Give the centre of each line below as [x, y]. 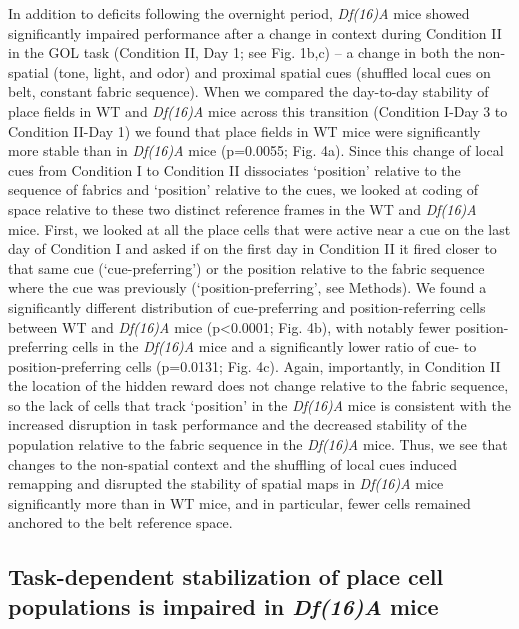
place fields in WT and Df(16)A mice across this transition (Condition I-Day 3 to [258, 110]
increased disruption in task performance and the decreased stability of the [237, 424]
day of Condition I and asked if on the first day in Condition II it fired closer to [252, 248]
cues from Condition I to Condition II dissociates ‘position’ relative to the [234, 169]
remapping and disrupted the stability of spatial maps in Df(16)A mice [226, 483]
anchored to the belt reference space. [120, 522]
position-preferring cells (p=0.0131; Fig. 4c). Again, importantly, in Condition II [254, 365]
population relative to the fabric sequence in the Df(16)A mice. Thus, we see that [258, 444]
